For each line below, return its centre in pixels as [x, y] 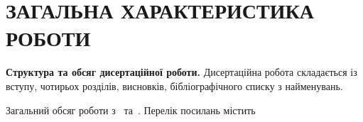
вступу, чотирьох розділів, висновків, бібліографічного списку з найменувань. [174, 85]
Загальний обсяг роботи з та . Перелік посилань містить [131, 110]
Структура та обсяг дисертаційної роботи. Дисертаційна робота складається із [181, 72]
